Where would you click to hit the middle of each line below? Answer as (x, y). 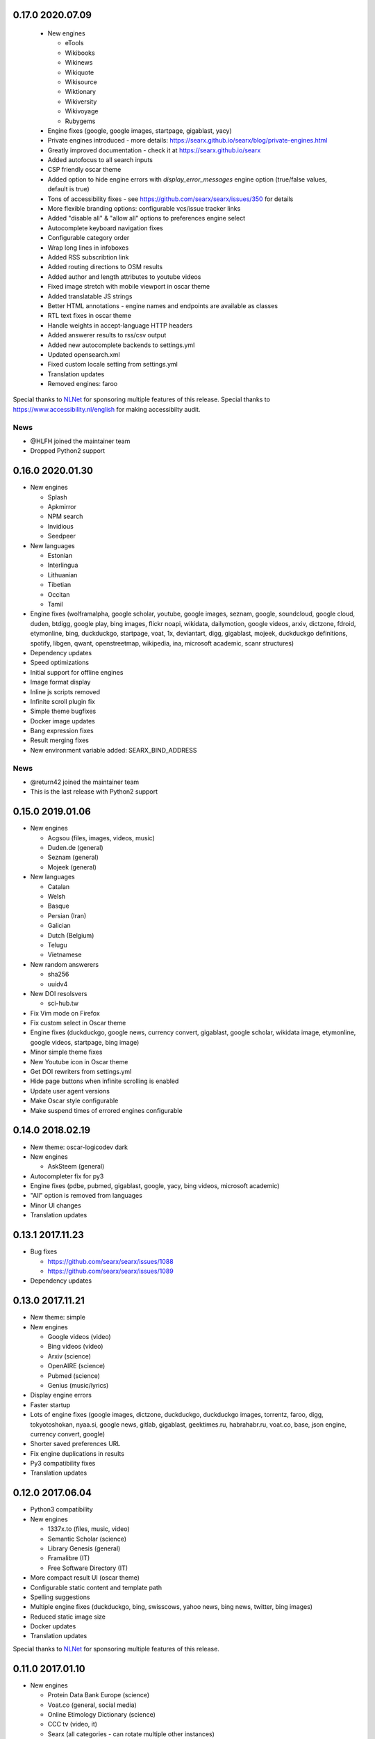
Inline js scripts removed (65, 691)
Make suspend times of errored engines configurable (107, 1110)
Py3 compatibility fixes (63, 1464)
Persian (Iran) (67, 915)
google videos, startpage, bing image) (85, 1042)
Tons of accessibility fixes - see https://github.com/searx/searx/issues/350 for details (170, 199)
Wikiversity (81, 102)
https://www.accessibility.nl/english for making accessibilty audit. (107, 409)
